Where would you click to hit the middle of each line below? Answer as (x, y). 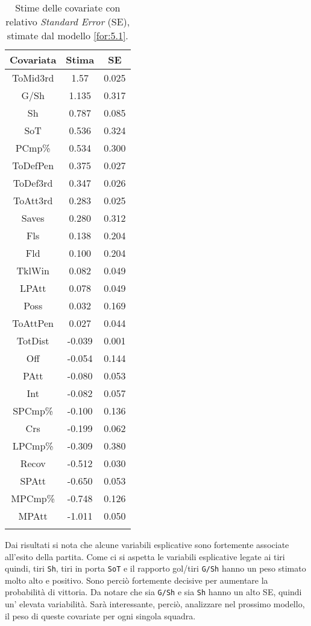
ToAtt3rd (33, 200)
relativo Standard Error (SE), (68, 21)
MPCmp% (33, 498)
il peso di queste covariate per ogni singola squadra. (100, 615)
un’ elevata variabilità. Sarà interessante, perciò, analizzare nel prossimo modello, (155, 604)
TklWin (33, 270)
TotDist (33, 340)
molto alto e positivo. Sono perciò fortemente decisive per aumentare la (137, 580)
